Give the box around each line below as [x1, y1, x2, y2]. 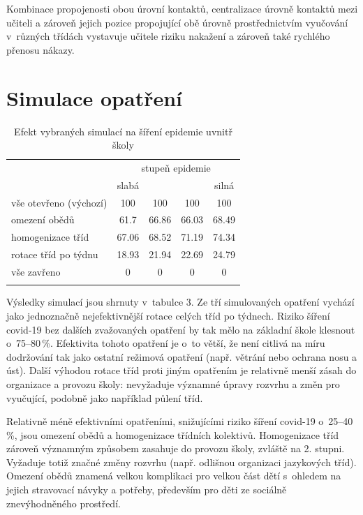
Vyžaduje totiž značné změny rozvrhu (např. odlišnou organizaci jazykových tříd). [6, 454, 357, 469]
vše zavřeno [11, 264, 61, 278]
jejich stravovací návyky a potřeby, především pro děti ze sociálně [6, 482, 287, 497]
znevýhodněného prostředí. [6, 495, 121, 510]
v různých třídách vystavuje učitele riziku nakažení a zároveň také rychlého [6, 29, 330, 43]
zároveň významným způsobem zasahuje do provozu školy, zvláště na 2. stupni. [6, 441, 345, 456]
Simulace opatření [6, 83, 183, 112]
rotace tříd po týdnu [11, 247, 98, 262]
